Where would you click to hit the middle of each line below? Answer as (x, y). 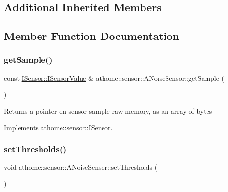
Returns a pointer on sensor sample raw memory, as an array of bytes (108, 110)
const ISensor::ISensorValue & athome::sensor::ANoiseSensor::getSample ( (114, 78)
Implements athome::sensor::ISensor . (58, 127)
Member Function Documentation (92, 36)
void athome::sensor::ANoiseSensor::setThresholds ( (81, 167)
